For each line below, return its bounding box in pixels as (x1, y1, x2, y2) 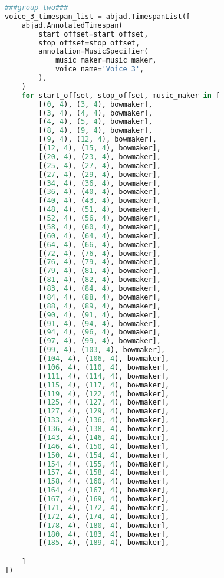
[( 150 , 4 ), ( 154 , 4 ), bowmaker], (38, 451, 170, 459)
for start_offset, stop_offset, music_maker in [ (21, 91, 220, 100)
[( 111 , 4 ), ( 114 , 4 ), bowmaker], (38, 372, 170, 380)
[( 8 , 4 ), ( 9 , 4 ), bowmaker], (38, 126, 153, 135)
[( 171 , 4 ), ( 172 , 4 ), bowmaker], (38, 503, 170, 512)
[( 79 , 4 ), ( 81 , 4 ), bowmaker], (38, 267, 161, 275)
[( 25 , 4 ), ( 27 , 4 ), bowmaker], (38, 161, 161, 170)
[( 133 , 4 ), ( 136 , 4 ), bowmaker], (38, 416, 170, 425)
